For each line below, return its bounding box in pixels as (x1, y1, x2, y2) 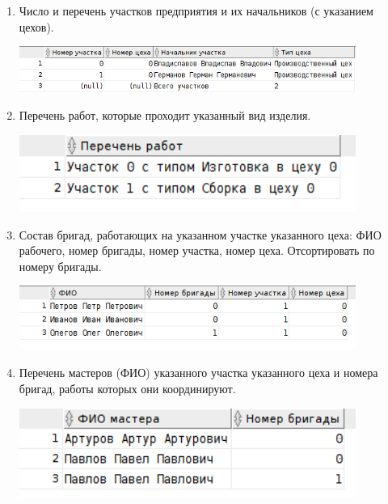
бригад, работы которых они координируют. (19, 379, 236, 396)
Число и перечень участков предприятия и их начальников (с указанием (19, 2, 373, 19)
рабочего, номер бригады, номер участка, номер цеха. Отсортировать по (19, 242, 375, 259)
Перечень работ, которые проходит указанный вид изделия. (19, 107, 311, 124)
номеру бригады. (19, 257, 102, 274)
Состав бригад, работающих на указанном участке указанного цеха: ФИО (19, 226, 382, 243)
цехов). (19, 18, 54, 35)
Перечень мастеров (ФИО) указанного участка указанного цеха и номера (19, 364, 378, 381)
